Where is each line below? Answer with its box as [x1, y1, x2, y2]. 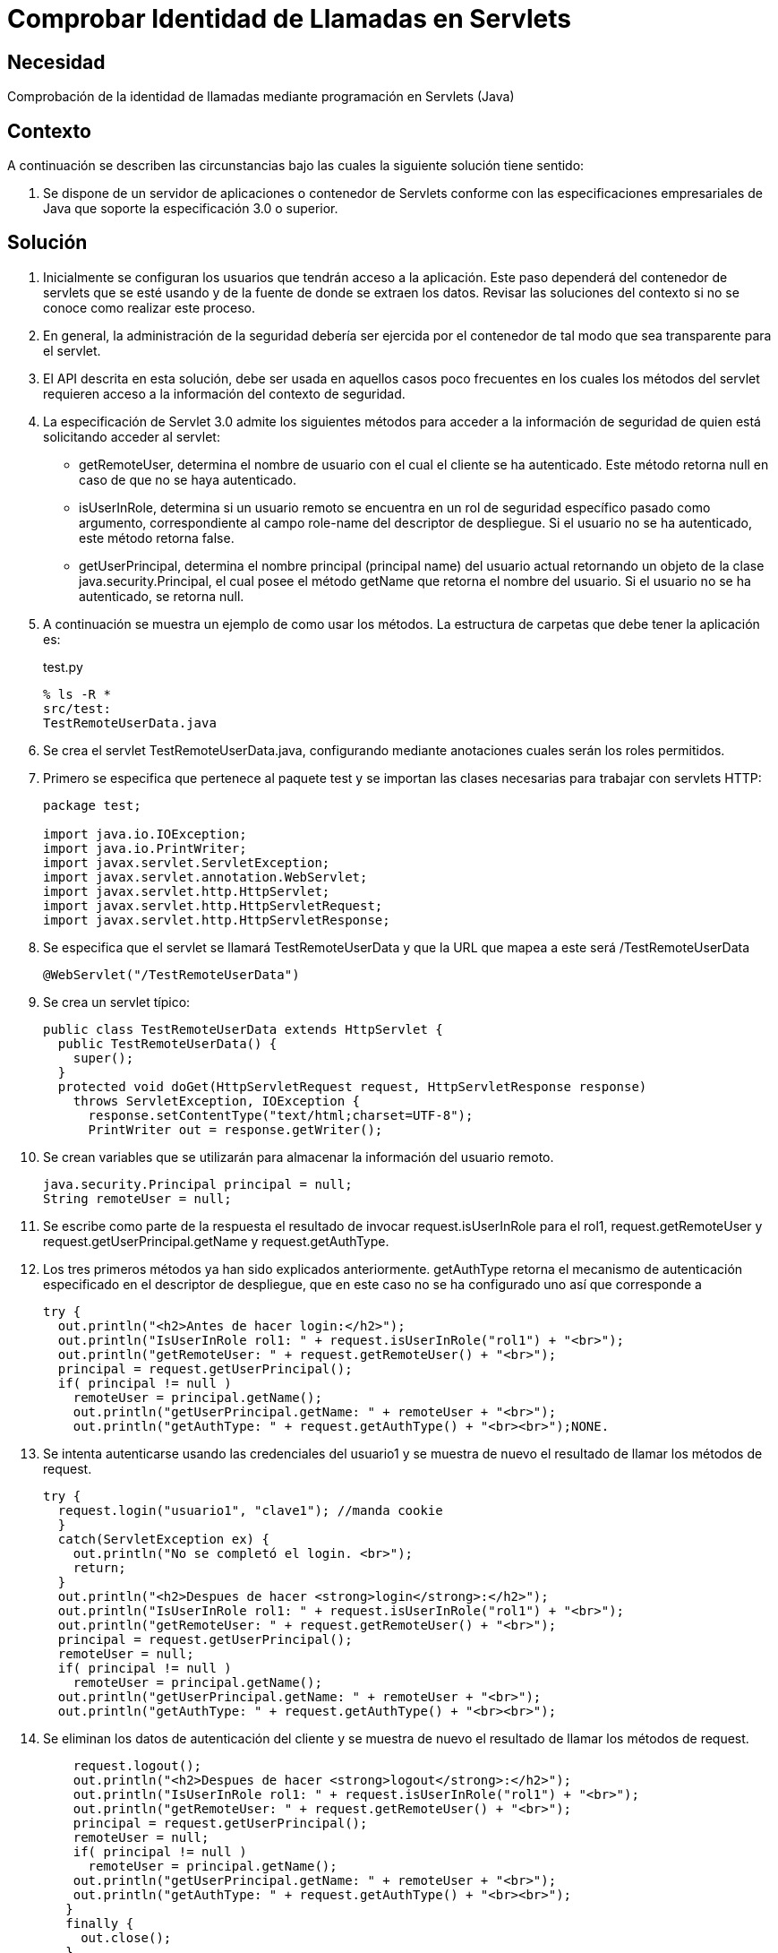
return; [73, 1560, 126, 1575]
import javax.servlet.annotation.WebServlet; [43, 869, 368, 884]
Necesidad [7, 50, 106, 73]
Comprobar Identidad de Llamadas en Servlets [7, 4, 571, 34]
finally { [65, 1915, 134, 1931]
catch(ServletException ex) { [57, 1531, 269, 1546]
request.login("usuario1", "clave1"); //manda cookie [57, 1502, 443, 1518]
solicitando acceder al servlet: [43, 428, 220, 444]
